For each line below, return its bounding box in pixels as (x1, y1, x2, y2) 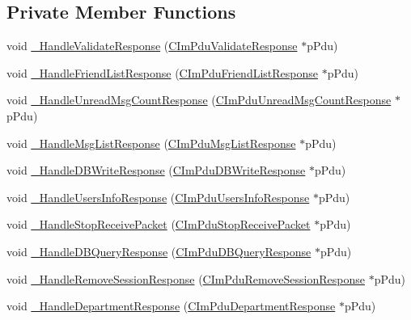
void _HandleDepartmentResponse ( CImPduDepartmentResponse (6, 297, 336, 314)
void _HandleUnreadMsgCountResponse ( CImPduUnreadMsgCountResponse (6, 91, 392, 108)
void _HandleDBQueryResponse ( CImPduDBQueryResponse (6, 242, 311, 259)
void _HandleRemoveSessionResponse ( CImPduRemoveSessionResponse (6, 270, 365, 287)
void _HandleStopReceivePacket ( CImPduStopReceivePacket (6, 216, 311, 233)
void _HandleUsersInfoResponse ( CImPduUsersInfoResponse (6, 188, 310, 205)
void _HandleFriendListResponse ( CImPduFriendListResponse (6, 64, 319, 81)
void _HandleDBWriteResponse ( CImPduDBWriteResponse (6, 162, 306, 179)
